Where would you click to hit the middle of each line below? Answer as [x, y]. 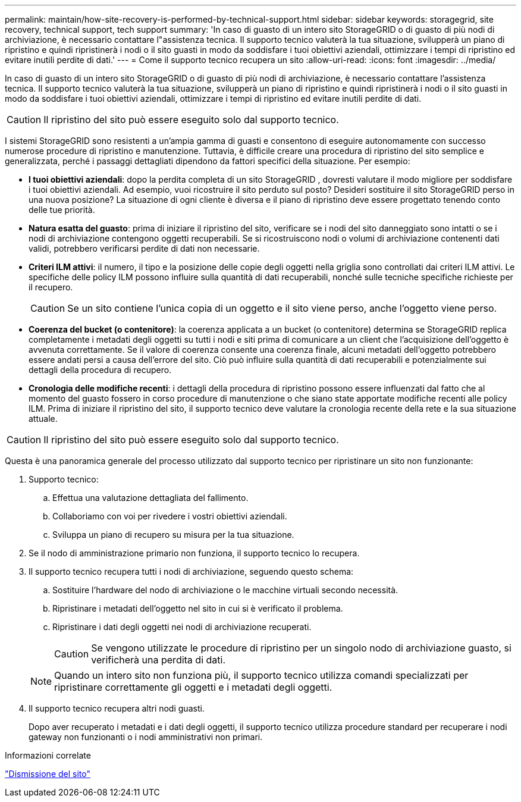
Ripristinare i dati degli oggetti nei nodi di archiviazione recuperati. [182, 627]
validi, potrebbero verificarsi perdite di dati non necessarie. [144, 248]
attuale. [43, 419]
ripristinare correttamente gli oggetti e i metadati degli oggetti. [193, 687]
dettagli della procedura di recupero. [100, 370]
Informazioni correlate [48, 755]
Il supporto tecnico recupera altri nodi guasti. [117, 708]
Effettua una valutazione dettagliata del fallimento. [150, 498]
